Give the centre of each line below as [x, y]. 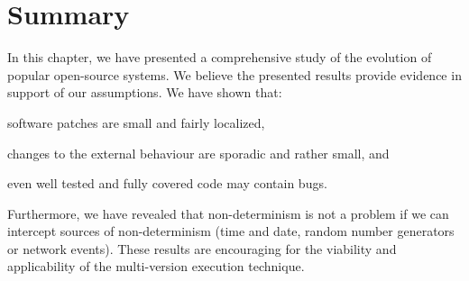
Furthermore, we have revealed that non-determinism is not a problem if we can [228, 213]
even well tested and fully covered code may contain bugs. [167, 183]
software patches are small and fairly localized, [136, 122]
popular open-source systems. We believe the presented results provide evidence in [234, 74]
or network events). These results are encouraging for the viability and [202, 248]
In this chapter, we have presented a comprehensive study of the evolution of [220, 57]
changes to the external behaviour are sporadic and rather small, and [198, 153]
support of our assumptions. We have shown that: [145, 92]
